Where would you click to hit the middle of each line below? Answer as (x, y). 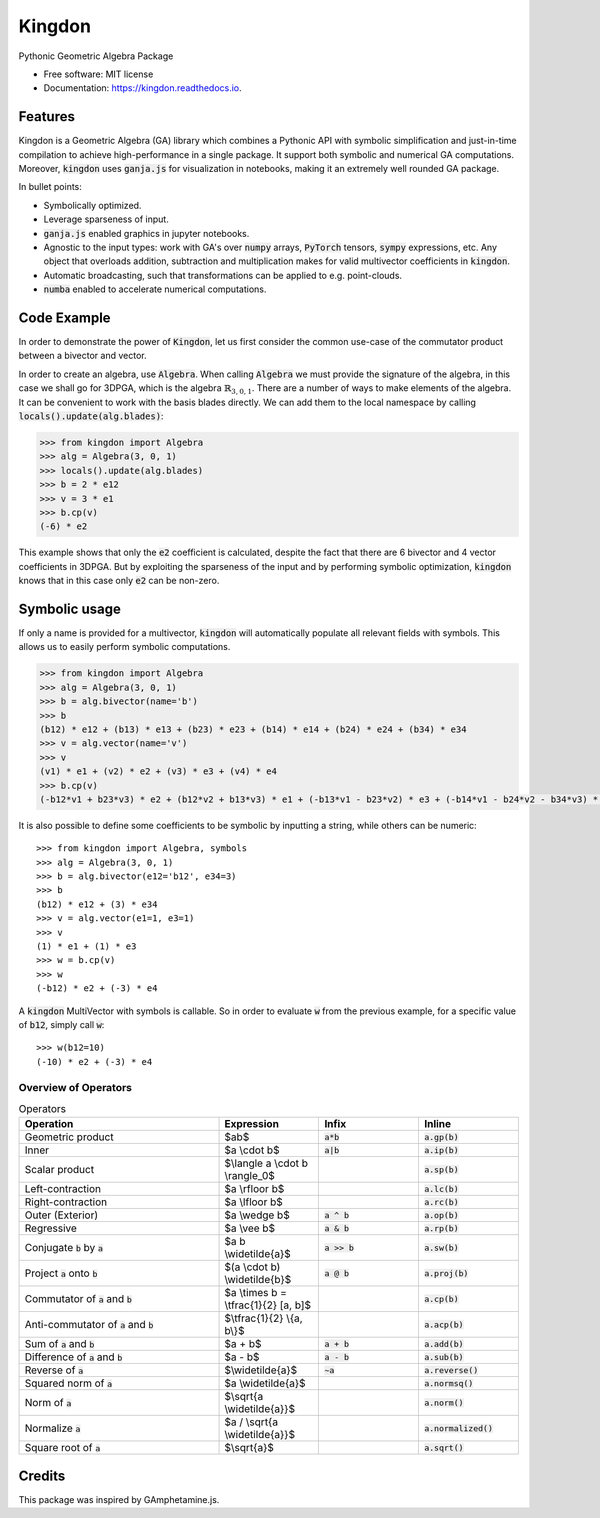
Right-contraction (66, 1202)
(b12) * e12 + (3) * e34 (97, 904)
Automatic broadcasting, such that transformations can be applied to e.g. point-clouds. (223, 275)
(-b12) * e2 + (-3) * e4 (97, 988)
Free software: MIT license (98, 74)
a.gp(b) (441, 1136)
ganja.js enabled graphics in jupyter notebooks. (146, 233)
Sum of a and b (59, 1344)
